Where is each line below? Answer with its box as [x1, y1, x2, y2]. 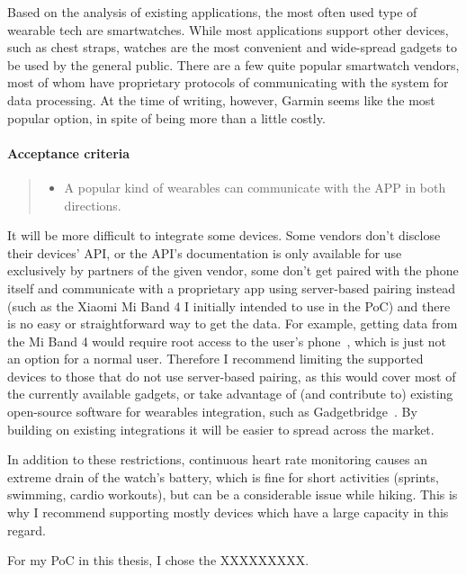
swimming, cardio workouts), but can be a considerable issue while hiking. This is [7, 485, 458, 504]
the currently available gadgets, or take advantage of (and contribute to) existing [7, 384, 453, 403]
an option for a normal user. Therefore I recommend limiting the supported [7, 349, 424, 368]
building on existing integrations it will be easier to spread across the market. [7, 419, 435, 438]
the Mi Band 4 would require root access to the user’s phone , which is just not [7, 331, 447, 350]
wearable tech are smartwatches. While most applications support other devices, [7, 20, 449, 39]
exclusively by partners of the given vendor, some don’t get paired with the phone [7, 261, 459, 280]
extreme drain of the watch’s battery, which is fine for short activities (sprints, [7, 467, 439, 486]
